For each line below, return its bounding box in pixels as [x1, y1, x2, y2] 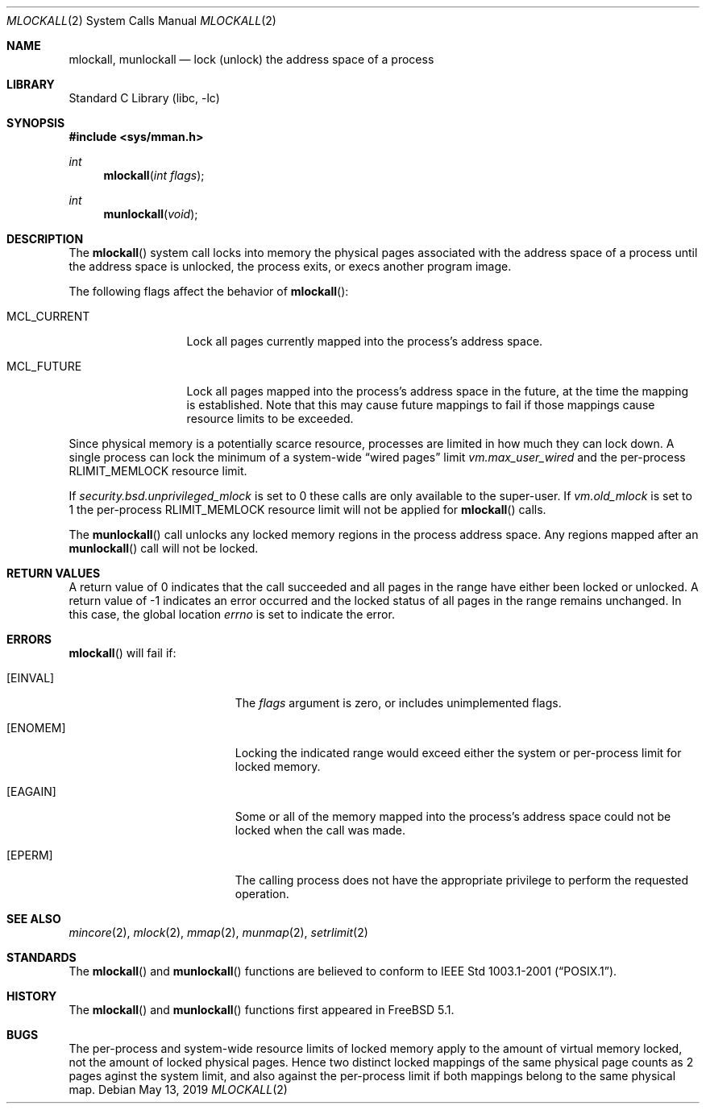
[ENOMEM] [6, 721, 66, 735]
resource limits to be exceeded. [186, 412, 354, 425]
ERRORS [6, 632, 52, 646]
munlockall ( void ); [103, 207, 198, 221]
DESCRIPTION [6, 232, 84, 246]
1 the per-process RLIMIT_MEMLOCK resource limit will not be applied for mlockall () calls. [69, 503, 546, 516]
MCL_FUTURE [6, 359, 82, 373]
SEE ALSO [6, 912, 61, 926]
